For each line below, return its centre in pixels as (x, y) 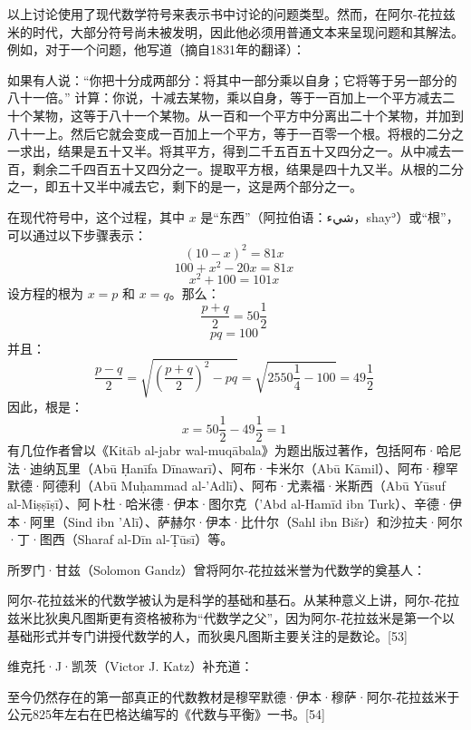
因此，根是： (45, 406)
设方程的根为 (45, 292)
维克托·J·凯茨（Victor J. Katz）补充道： (130, 666)
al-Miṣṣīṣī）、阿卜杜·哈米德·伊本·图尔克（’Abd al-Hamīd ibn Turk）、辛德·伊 (235, 504)
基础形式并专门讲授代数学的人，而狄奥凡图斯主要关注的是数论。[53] (207, 635)
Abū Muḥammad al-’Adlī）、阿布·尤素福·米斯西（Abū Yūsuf (269, 486)
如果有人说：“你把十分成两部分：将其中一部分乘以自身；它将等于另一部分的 (232, 79)
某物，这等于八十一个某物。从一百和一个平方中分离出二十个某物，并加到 (248, 115)
